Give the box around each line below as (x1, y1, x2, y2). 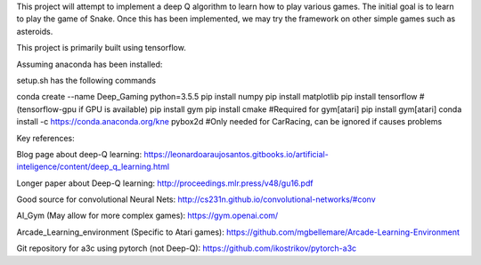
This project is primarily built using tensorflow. (16, 43, 186, 53)
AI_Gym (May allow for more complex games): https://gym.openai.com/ (16, 210, 279, 221)
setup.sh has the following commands (16, 75, 156, 85)
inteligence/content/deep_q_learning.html (16, 161, 169, 173)
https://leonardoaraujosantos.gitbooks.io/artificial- (143, 149, 329, 159)
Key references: (16, 132, 75, 143)
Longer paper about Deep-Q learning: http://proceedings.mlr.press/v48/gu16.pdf (16, 178, 314, 189)
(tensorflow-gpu (16, 103, 77, 115)
